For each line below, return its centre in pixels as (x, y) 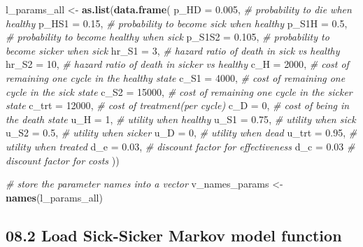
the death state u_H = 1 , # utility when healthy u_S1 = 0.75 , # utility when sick (181, 119)
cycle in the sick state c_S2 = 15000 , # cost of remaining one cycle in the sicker (179, 91)
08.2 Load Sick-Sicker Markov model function (174, 235)
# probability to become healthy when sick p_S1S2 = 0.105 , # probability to (168, 37)
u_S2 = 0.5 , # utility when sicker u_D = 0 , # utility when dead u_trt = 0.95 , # (181, 133)
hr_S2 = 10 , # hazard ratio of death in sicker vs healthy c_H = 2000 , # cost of (177, 64)
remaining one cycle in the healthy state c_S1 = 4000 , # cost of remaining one (176, 77)
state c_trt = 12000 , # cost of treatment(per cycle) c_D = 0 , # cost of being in (178, 105)
